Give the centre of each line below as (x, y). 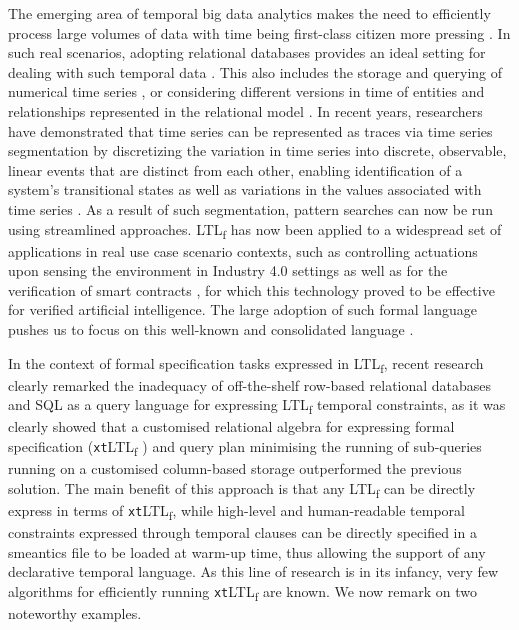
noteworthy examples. (75, 612)
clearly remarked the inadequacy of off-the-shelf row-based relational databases (250, 384)
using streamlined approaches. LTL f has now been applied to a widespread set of (255, 230)
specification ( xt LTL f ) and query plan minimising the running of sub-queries (245, 447)
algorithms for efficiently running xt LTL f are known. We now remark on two (242, 592)
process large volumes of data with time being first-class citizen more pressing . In (259, 32)
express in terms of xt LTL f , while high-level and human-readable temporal (236, 511)
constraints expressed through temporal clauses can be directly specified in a (242, 532)
